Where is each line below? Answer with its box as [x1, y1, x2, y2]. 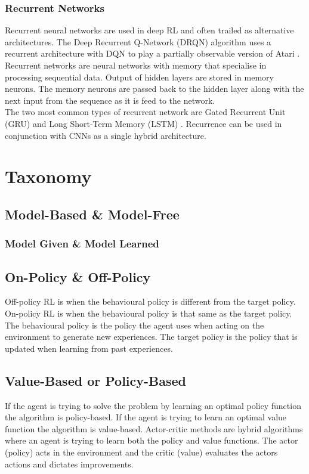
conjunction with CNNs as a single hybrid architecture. [5, 129, 206, 141]
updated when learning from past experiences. [5, 342, 173, 354]
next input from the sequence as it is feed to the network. [5, 94, 215, 106]
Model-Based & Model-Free [5, 205, 180, 223]
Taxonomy [5, 164, 92, 188]
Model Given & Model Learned [5, 236, 159, 251]
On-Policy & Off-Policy [5, 267, 151, 286]
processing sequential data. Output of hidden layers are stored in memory [5, 70, 274, 83]
